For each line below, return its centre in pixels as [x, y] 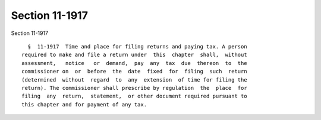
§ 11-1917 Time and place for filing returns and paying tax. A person [137, 46]
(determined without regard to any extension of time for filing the [134, 80]
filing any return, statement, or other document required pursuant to [134, 96]
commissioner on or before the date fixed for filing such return [134, 72]
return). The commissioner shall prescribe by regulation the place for [134, 88]
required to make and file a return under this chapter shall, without [134, 55]
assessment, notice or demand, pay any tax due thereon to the [134, 63]
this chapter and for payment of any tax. [84, 104]
